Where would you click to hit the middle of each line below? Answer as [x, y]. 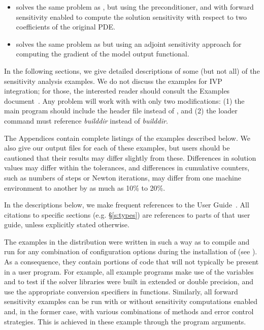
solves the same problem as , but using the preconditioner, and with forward [135, 7]
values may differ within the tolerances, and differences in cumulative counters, [127, 168]
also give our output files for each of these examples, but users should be [117, 148]
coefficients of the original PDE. [65, 27]
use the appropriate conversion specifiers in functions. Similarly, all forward [121, 291]
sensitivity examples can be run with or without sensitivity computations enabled [131, 301]
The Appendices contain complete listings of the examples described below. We [127, 138]
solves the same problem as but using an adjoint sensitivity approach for [129, 43]
